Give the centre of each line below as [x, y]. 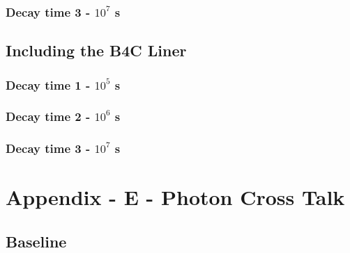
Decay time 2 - [48, 116]
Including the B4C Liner [96, 50]
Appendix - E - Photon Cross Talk [175, 197]
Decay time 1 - [48, 84]
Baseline [36, 241]
